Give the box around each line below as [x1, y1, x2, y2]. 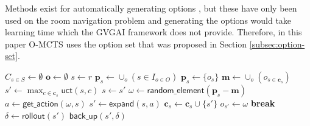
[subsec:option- [249, 37, 305, 50]
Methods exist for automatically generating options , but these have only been [5, 2, 297, 14]
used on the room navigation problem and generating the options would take [5, 13, 292, 26]
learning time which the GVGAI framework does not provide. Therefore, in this [5, 26, 302, 38]
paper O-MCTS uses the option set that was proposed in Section [5, 37, 247, 50]
